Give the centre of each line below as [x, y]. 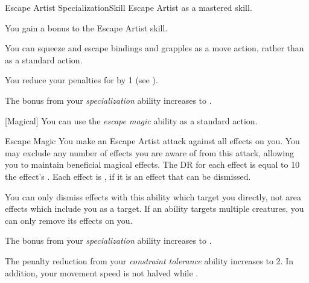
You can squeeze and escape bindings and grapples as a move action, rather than [154, 48]
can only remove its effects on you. [69, 220]
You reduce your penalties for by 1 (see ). [81, 80]
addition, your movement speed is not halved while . [102, 272]
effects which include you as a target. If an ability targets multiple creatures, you [154, 208]
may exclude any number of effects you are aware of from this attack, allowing [149, 152]
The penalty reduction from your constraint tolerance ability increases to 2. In [149, 260]
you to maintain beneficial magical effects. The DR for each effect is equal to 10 [152, 164]
